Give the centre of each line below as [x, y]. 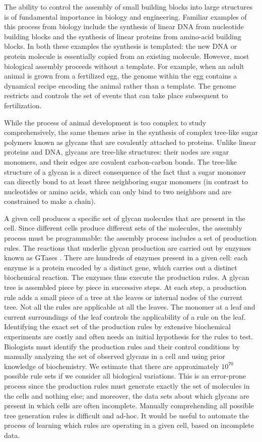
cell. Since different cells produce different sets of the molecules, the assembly [123, 228]
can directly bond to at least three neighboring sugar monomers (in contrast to [126, 181]
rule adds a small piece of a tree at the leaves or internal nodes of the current [123, 297]
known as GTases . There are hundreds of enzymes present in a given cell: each [126, 257]
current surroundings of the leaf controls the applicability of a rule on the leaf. [125, 316]
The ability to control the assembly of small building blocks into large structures [128, 7]
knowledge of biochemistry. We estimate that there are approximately [112, 366]
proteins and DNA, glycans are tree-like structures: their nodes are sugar [117, 152]
